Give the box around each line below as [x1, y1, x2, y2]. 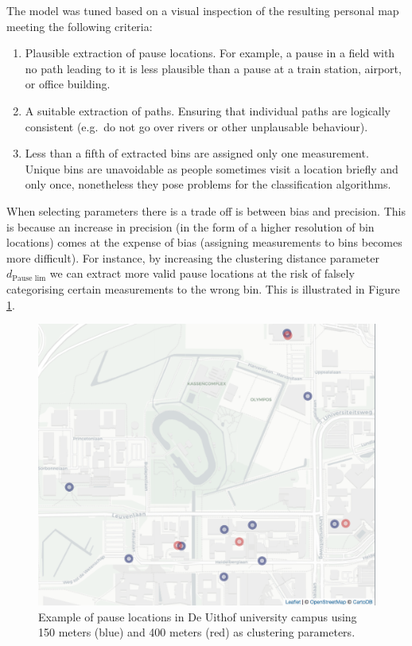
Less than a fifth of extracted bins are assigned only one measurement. [25, 145, 369, 161]
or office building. [25, 76, 111, 92]
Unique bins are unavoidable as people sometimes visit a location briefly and [25, 160, 398, 177]
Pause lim [12, 274, 46, 282]
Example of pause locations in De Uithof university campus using [38, 608, 357, 625]
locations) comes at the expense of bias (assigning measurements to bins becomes [6, 234, 402, 251]
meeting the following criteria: [6, 18, 153, 34]
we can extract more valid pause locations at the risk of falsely [49, 265, 355, 282]
